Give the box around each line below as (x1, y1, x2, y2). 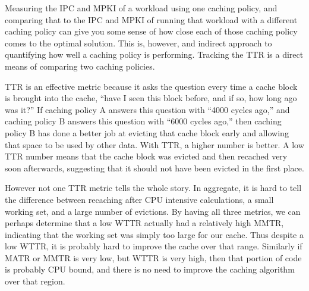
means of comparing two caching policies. (5, 60, 155, 72)
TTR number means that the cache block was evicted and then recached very (5, 150, 288, 162)
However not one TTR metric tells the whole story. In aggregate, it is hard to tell (5, 182, 302, 194)
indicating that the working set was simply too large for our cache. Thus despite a (5, 228, 304, 240)
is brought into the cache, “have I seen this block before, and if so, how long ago (5, 92, 297, 104)
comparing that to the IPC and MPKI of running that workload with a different (5, 13, 298, 26)
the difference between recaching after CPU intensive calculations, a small (5, 193, 274, 205)
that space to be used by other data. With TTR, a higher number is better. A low (5, 138, 304, 151)
